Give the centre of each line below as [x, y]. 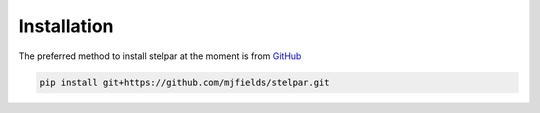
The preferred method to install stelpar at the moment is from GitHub [160, 56]
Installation [66, 26]
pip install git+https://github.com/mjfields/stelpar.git [184, 82]
